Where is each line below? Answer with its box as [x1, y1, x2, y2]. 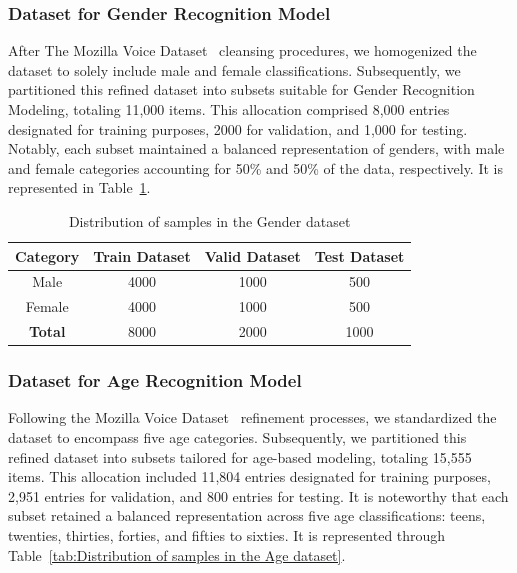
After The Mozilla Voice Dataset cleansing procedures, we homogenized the [8, 40, 477, 61]
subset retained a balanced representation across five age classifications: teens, [8, 505, 486, 526]
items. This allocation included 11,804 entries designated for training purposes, [8, 466, 491, 487]
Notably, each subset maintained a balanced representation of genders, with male [8, 138, 505, 159]
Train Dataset [93, 245, 191, 266]
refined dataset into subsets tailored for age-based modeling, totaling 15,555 [8, 446, 472, 467]
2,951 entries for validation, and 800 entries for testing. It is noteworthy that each [8, 485, 509, 506]
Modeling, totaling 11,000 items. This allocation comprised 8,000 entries [8, 99, 450, 119]
